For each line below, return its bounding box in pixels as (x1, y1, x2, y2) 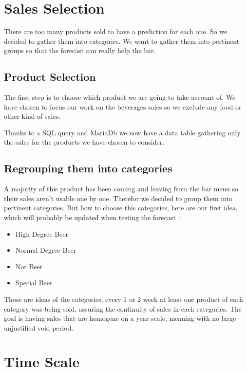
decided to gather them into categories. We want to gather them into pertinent (4, 36, 240, 46)
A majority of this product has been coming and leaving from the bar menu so (4, 184, 239, 194)
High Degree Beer (15, 228, 68, 239)
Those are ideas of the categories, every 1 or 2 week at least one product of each (4, 294, 243, 304)
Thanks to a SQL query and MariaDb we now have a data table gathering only (4, 127, 241, 137)
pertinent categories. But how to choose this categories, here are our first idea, (4, 203, 238, 213)
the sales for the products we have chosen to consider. (4, 137, 165, 147)
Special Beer (15, 278, 53, 288)
